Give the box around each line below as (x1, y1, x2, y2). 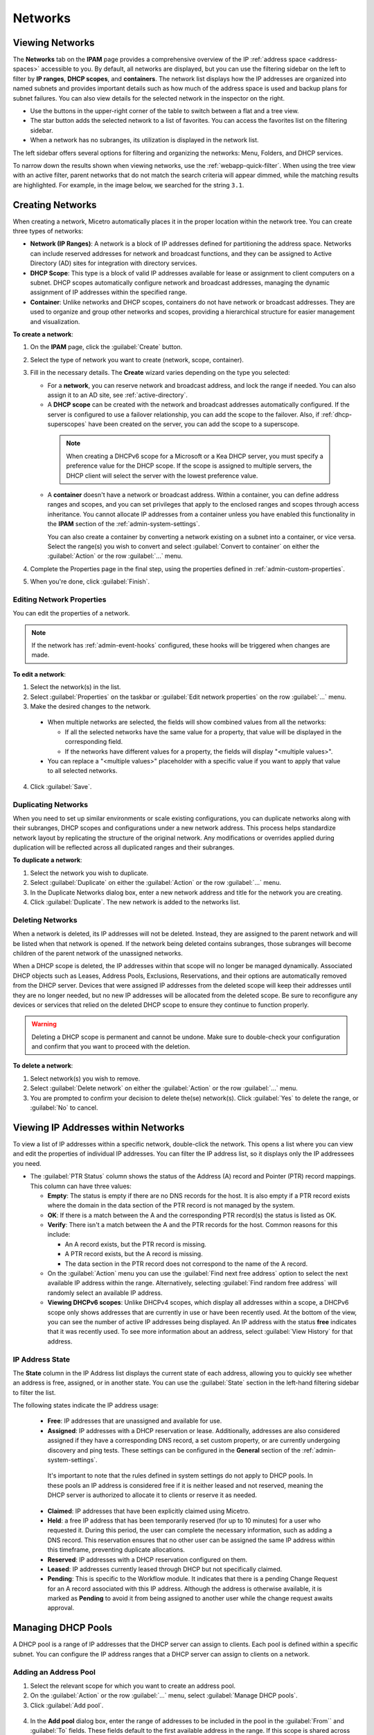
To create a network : (12, 330, 74, 338)
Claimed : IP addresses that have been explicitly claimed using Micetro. (47, 1507, 250, 1515)
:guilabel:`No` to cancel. (30, 1103, 98, 1112)
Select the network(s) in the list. (30, 683, 121, 691)
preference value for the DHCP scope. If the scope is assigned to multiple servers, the (66, 462, 312, 470)
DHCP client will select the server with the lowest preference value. (66, 471, 258, 480)
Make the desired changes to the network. (30, 702, 152, 711)
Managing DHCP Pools (12, 1622, 112, 1634)
